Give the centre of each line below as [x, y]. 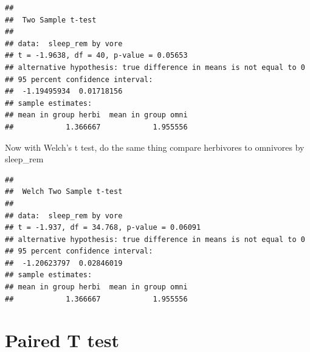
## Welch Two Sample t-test [64, 192]
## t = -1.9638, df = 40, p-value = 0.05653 [96, 56]
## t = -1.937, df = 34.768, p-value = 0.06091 [103, 228]
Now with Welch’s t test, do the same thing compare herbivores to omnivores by [155, 147]
